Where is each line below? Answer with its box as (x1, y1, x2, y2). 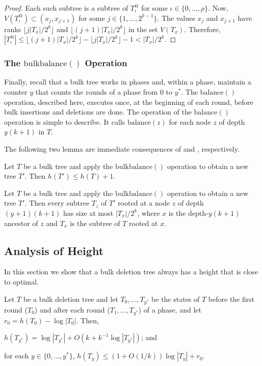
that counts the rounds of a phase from (35, 87, 158, 97)
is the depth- (168, 207, 208, 218)
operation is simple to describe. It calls (4, 116, 125, 127)
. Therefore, (184, 23, 221, 34)
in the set (128, 23, 158, 34)
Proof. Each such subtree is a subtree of (4, 3, 128, 13)
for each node (169, 116, 211, 127)
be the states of (151, 293, 200, 304)
